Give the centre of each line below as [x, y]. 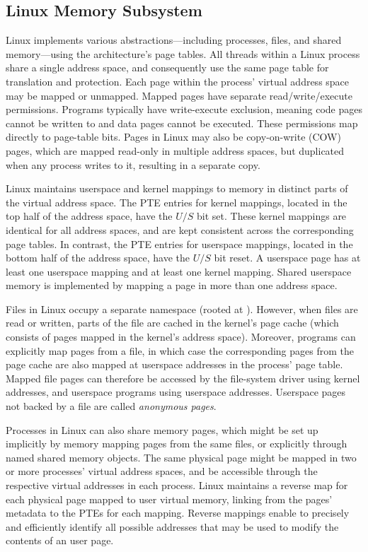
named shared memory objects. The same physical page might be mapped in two [181, 457]
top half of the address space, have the [89, 216]
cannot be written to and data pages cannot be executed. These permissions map [182, 123]
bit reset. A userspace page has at [287, 258]
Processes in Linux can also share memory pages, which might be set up [162, 429]
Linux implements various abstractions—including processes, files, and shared [174, 40]
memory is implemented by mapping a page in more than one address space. [172, 285]
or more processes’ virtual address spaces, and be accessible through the [162, 471]
